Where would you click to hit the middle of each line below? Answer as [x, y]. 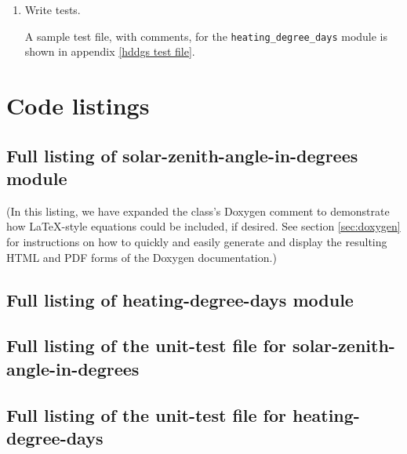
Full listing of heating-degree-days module [180, 299]
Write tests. [53, 9]
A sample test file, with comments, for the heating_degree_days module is [206, 36]
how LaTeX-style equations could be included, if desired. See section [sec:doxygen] [203, 226]
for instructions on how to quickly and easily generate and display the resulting [197, 242]
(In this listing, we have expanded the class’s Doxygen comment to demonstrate [198, 211]
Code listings [78, 105]
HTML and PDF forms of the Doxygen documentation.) [142, 257]
